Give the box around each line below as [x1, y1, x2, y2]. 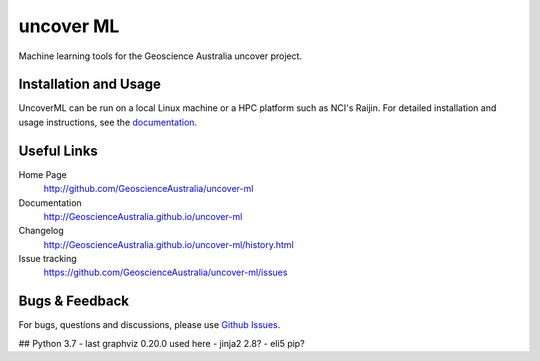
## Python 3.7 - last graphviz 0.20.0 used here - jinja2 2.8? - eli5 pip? [18, 337, 305, 349]
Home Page [18, 168, 67, 180]
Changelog [18, 225, 64, 237]
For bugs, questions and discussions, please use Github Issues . [18, 319, 281, 331]
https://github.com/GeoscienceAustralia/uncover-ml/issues [43, 266, 288, 279]
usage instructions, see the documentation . [18, 116, 198, 128]
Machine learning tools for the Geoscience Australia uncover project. [18, 50, 303, 62]
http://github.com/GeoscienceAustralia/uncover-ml [43, 183, 254, 195]
